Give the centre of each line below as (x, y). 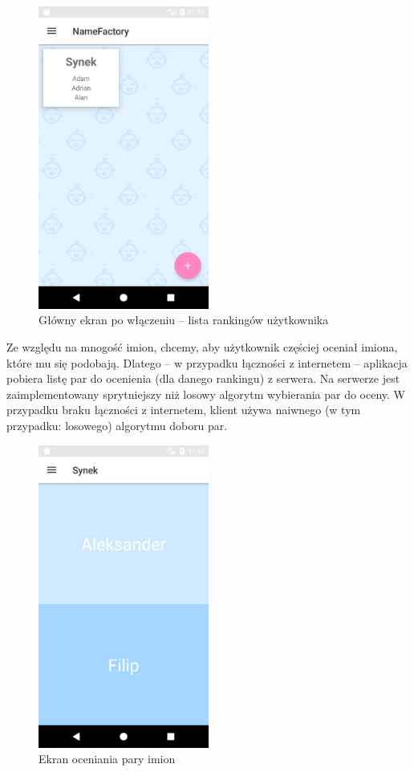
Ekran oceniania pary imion (107, 759)
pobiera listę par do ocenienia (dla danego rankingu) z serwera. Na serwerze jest (203, 378)
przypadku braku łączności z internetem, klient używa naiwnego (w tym (184, 410)
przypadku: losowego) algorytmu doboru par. (117, 426)
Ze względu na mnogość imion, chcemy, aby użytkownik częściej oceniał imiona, (202, 347)
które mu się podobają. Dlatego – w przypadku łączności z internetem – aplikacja (207, 362)
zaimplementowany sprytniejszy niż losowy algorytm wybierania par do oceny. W (206, 394)
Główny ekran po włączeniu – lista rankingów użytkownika (184, 320)
